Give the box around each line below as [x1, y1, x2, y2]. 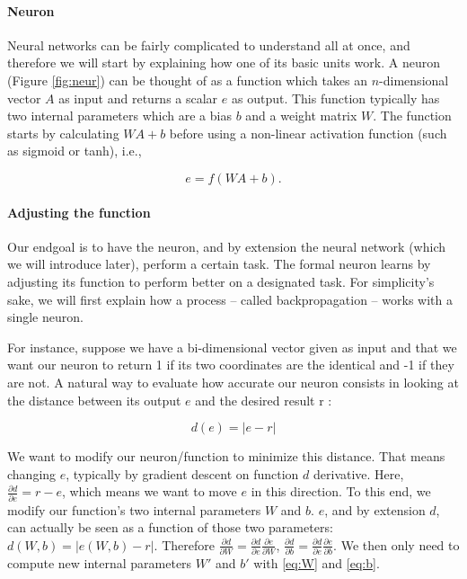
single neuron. [7, 307, 84, 326]
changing [7, 464, 57, 483]
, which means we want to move [61, 482, 237, 501]
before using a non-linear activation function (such [169, 123, 447, 142]
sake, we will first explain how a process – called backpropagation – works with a [7, 289, 453, 308]
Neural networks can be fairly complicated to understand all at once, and [7, 35, 410, 54]
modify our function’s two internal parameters [7, 500, 261, 519]
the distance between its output [7, 390, 181, 409]
